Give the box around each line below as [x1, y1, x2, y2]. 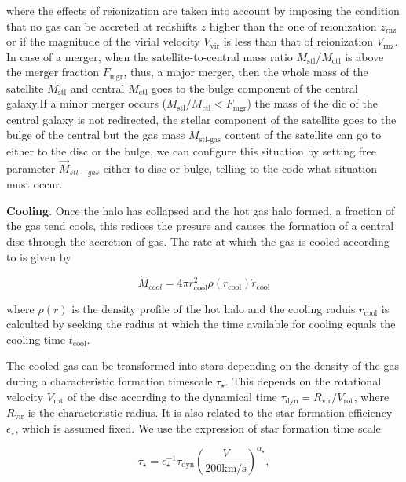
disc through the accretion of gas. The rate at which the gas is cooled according [6, 232, 390, 249]
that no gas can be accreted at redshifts [6, 17, 197, 34]
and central [70, 79, 125, 96]
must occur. [6, 176, 63, 192]
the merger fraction [6, 64, 99, 80]
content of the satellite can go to [225, 126, 382, 143]
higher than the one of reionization [209, 17, 377, 34]
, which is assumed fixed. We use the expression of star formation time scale [15, 419, 381, 436]
